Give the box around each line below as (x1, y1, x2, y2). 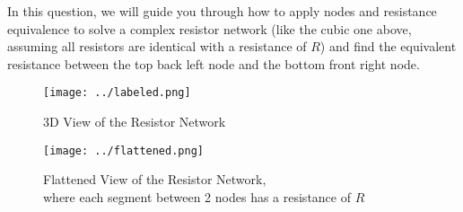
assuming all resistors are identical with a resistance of (7, 37, 307, 56)
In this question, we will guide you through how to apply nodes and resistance (7, 2, 437, 20)
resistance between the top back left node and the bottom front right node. (7, 54, 420, 73)
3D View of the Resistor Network (43, 112, 226, 131)
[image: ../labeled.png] (43, 86, 191, 100)
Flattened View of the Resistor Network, (43, 170, 266, 189)
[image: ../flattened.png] (43, 144, 204, 157)
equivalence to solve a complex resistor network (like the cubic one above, (7, 19, 412, 38)
